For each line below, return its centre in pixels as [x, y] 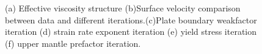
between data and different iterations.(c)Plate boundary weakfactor [131, 19]
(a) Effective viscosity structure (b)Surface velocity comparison [123, 8]
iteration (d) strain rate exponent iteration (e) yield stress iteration [131, 31]
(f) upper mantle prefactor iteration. [73, 43]
